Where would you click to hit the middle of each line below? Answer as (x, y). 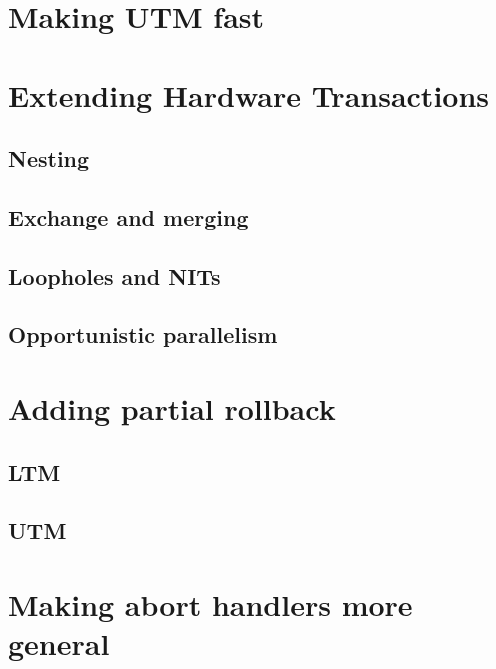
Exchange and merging (128, 216)
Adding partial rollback (172, 408)
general (59, 643)
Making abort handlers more (210, 604)
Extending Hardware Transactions (249, 94)
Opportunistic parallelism (143, 334)
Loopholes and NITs (114, 275)
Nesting (49, 158)
